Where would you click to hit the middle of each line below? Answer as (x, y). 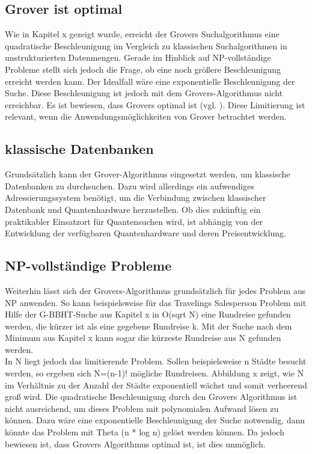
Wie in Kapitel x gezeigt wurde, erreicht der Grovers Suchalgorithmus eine (142, 34)
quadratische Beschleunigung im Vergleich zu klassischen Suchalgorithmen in (146, 45)
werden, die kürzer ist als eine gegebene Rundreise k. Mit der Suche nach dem (148, 326)
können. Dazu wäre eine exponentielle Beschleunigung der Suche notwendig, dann (155, 420)
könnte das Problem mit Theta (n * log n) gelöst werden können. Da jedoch (145, 432)
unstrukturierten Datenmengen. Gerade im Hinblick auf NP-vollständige (138, 57)
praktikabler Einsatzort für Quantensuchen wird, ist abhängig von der (134, 221)
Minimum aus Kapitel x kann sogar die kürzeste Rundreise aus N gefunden (143, 338)
